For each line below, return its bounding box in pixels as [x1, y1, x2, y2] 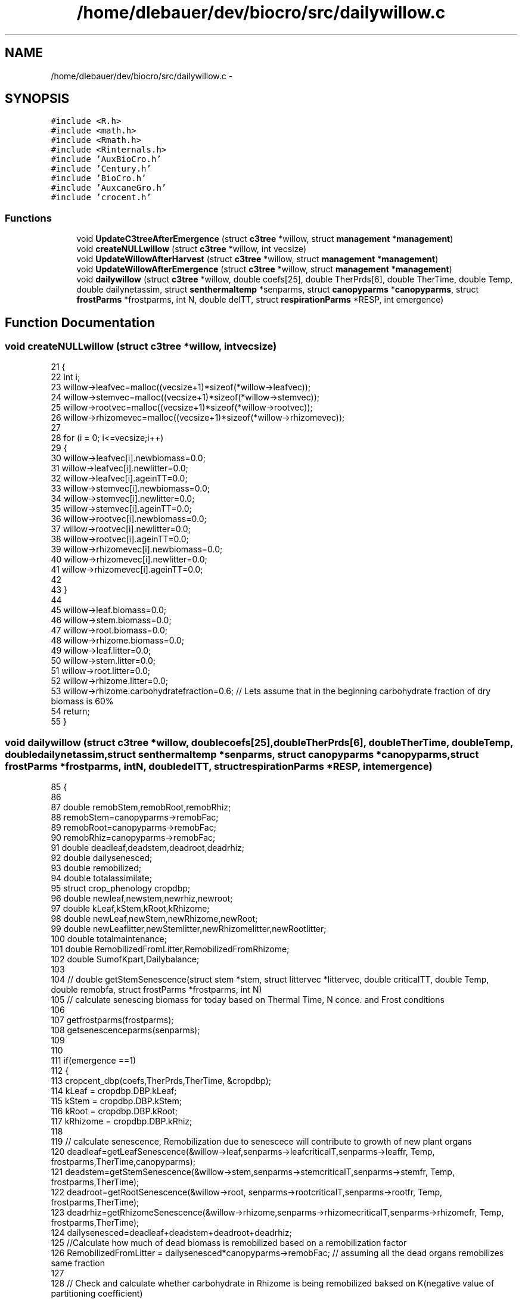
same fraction [51, 1258, 105, 1269]
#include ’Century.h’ [51, 164, 151, 174]
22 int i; [51, 372, 80, 383]
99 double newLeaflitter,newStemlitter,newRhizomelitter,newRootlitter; [51, 924, 327, 934]
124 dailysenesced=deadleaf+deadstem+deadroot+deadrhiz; [51, 1227, 292, 1238]
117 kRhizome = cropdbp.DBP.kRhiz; [51, 1116, 192, 1127]
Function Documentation [5, 315, 155, 330]
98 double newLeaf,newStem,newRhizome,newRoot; [51, 913, 258, 924]
